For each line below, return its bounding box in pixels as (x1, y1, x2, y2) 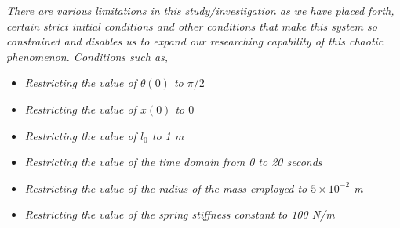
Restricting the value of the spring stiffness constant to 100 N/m (24, 206, 335, 223)
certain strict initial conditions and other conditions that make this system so (6, 17, 377, 34)
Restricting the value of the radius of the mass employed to (24, 179, 307, 196)
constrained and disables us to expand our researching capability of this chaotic (6, 33, 384, 49)
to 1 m (151, 127, 184, 143)
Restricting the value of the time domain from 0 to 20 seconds (24, 154, 322, 170)
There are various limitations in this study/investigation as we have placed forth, (6, 2, 395, 18)
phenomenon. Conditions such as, (6, 48, 169, 64)
